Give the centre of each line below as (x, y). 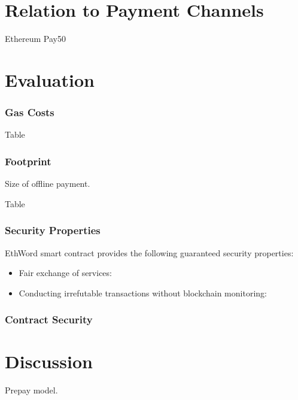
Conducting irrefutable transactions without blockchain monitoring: (143, 293)
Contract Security (49, 319)
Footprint (28, 161)
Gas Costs (30, 112)
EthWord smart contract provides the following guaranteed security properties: (149, 252)
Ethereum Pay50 (35, 39)
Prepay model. (31, 390)
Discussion (49, 361)
